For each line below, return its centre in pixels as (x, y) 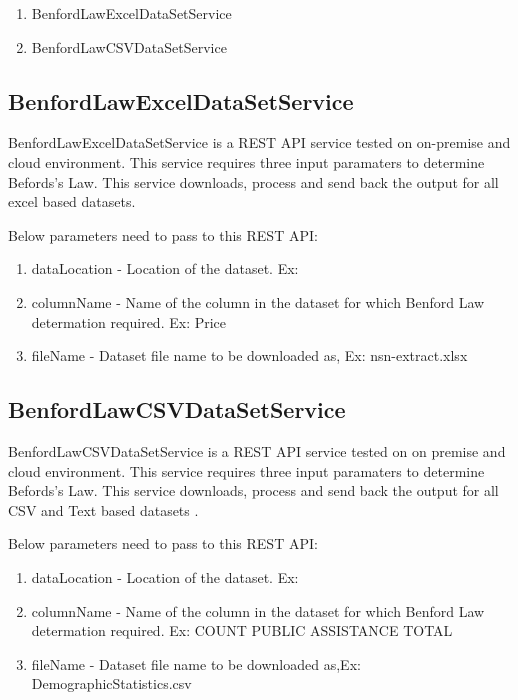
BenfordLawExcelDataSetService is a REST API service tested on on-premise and (259, 142)
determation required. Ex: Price (129, 321)
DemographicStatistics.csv (111, 683)
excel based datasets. (72, 201)
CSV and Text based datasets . (103, 509)
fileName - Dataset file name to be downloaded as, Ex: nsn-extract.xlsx (249, 355)
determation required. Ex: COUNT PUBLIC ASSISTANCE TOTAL (242, 630)
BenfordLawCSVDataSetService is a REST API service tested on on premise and (257, 450)
